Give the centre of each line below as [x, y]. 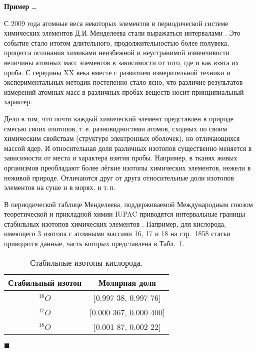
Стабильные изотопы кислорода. [86, 262]
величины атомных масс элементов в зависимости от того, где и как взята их [121, 62]
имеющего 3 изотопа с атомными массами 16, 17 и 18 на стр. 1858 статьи [117, 233]
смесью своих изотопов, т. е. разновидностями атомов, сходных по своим [116, 128]
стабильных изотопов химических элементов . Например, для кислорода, [115, 223]
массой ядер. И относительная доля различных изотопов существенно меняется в [128, 148]
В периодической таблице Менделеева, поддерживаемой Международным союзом [128, 204]
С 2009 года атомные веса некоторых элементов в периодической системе [116, 23]
